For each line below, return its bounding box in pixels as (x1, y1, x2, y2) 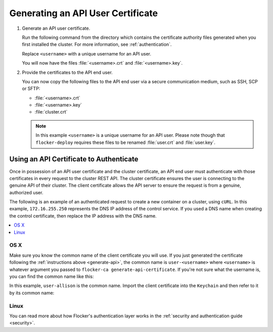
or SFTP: (22, 86, 40, 92)
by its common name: (9, 290, 55, 296)
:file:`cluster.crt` (34, 109, 68, 115)
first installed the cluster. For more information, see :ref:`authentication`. (22, 41, 172, 47)
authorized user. (9, 189, 43, 195)
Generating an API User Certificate (9, 8, 158, 19)
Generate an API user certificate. (22, 25, 90, 31)
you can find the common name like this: (9, 273, 94, 280)
